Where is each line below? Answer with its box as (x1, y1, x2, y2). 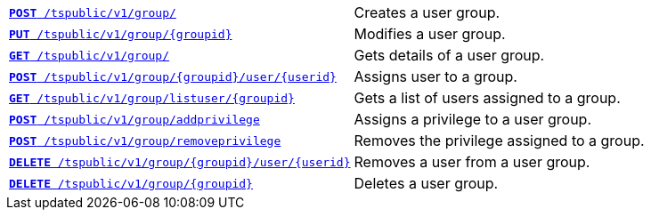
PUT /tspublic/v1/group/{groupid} (9, 27, 232, 41)
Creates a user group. (354, 4, 500, 21)
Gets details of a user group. (354, 46, 545, 64)
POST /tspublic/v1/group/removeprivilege (9, 133, 281, 148)
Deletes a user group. (354, 174, 499, 192)
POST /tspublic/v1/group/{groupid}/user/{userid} (9, 69, 337, 84)
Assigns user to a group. (354, 68, 517, 85)
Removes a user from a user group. (354, 153, 590, 171)
